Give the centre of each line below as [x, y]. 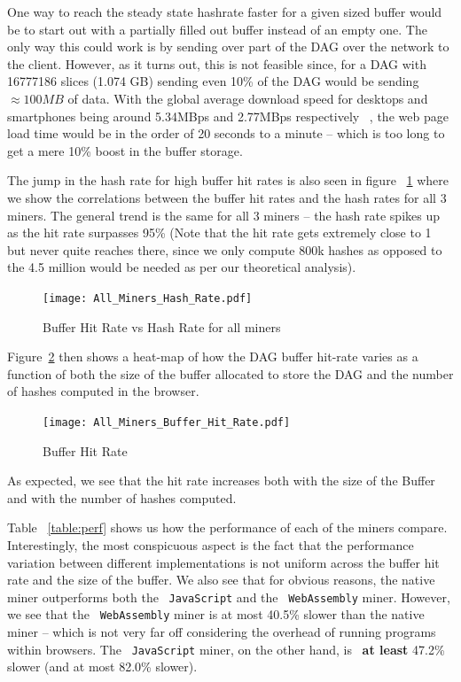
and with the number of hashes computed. [122, 497]
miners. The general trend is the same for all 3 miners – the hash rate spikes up [223, 215]
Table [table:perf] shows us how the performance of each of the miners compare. [227, 527]
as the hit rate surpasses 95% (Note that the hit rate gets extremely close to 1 [219, 232]
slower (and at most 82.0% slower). [102, 666]
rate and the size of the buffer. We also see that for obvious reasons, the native [221, 580]
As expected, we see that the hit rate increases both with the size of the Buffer [221, 480]
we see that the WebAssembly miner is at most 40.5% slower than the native [216, 614]
